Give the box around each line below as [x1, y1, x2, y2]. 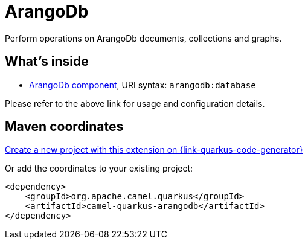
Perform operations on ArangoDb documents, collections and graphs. [5, 33, 282, 43]
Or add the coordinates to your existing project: [5, 163, 193, 174]
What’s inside [5, 54, 89, 69]
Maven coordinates [5, 119, 124, 135]
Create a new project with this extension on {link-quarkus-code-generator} [5, 144, 303, 155]
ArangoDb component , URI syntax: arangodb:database [29, 79, 256, 90]
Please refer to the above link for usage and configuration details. [5, 98, 265, 109]
